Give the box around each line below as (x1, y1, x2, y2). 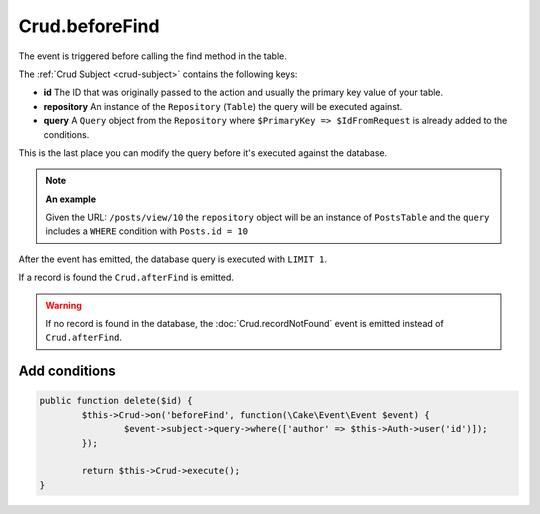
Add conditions (18, 363, 116, 380)
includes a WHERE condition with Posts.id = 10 (45, 225, 249, 237)
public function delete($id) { (39, 395, 194, 407)
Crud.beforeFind (18, 15, 160, 37)
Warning (45, 299, 82, 311)
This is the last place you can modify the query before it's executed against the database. (18, 146, 388, 159)
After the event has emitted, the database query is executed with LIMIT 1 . (18, 253, 328, 265)
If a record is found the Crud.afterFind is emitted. (18, 271, 235, 284)
